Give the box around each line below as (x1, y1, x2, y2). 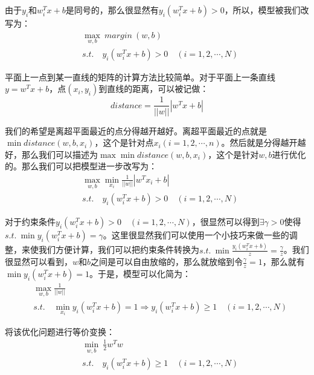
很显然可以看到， (5, 255, 72, 268)
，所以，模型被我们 (224, 4, 301, 16)
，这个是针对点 (94, 136, 154, 149)
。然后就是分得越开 (221, 136, 298, 149)
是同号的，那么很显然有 (65, 4, 159, 16)
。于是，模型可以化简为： (89, 267, 191, 280)
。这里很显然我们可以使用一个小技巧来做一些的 (103, 229, 289, 241)
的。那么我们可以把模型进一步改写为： (5, 160, 157, 172)
